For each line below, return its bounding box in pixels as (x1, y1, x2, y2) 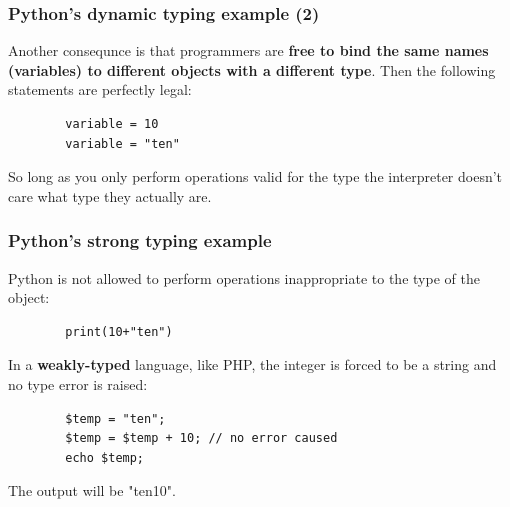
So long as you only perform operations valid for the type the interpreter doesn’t (8, 166, 503, 187)
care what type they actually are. (8, 185, 212, 206)
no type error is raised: (8, 373, 148, 394)
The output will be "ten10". (8, 480, 176, 501)
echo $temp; (65, 450, 145, 465)
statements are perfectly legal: (8, 79, 192, 100)
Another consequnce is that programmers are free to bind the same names (8, 40, 489, 61)
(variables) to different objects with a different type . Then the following (8, 59, 496, 80)
